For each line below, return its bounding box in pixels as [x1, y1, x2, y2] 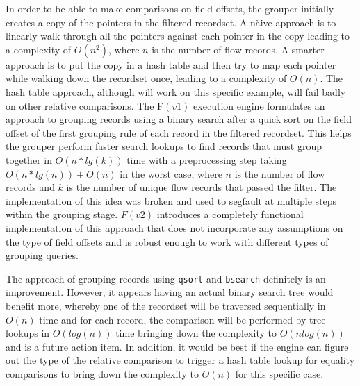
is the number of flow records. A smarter [152, 42, 325, 56]
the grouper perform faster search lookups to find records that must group [6, 139, 322, 153]
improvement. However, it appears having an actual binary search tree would [6, 285, 334, 299]
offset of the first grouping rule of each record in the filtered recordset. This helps [6, 125, 352, 140]
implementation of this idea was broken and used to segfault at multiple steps [6, 193, 337, 208]
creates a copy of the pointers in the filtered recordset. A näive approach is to [6, 15, 336, 29]
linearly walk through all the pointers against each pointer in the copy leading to [6, 28, 350, 43]
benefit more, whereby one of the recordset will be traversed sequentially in [6, 298, 326, 312]
